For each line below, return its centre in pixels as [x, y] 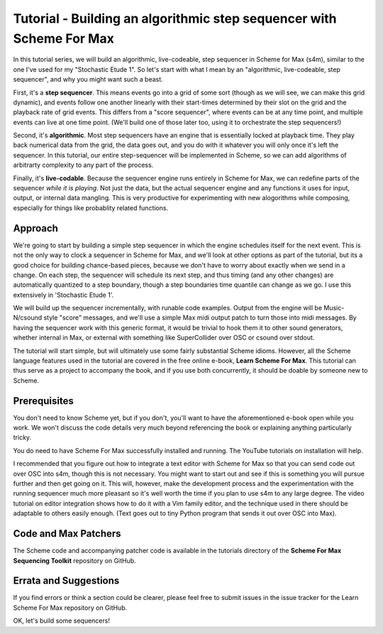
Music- [334, 308]
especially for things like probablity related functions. [91, 208]
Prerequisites [43, 401]
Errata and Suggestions [66, 581]
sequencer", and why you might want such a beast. [88, 80]
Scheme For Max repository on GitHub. [70, 608]
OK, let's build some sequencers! [61, 621]
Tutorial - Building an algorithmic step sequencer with [175, 18]
